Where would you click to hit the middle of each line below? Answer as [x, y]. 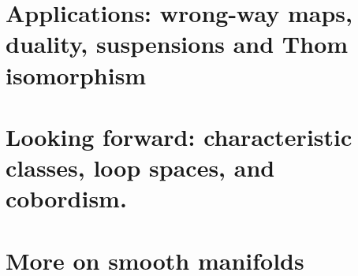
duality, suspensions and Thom [177, 44]
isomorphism [76, 75]
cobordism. [66, 198]
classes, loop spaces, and [140, 168]
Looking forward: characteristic [179, 136]
